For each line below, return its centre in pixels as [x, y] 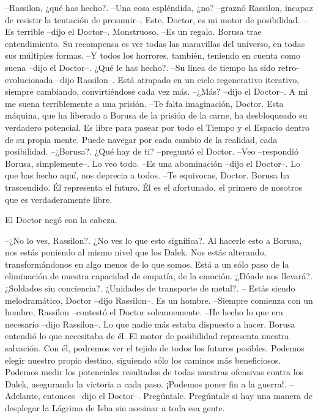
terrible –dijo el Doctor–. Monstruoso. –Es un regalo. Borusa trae [139, 31]
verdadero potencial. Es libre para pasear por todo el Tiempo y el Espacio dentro [157, 127]
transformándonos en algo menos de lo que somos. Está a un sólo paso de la [147, 264]
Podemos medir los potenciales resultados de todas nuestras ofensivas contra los [154, 372]
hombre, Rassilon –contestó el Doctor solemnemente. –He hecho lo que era [144, 312]
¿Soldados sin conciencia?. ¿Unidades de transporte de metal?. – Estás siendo [150, 288]
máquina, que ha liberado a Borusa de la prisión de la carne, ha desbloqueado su [156, 115]
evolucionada [29, 79]
